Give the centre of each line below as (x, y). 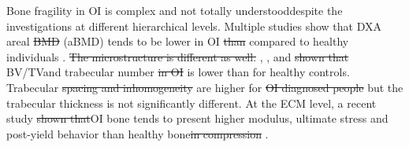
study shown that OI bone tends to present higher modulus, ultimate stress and (197, 118)
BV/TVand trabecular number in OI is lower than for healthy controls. (178, 72)
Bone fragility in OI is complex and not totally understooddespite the (175, 10)
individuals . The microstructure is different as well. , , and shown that (178, 56)
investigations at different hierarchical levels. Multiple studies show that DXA (194, 26)
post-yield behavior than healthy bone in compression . (138, 133)
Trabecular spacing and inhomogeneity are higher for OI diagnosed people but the (205, 87)
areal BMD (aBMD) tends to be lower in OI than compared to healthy (178, 41)
